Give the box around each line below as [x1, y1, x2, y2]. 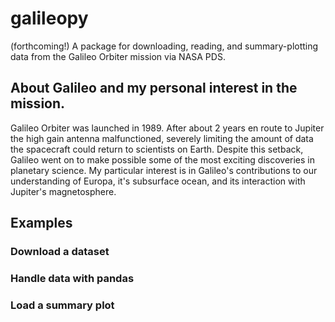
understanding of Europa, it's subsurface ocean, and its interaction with [10, 175, 306, 187]
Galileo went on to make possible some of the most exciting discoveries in [10, 153, 315, 166]
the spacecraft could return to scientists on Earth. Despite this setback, [10, 143, 304, 155]
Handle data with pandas [10, 271, 135, 285]
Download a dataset [10, 245, 110, 259]
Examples [10, 215, 73, 232]
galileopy [10, 7, 89, 30]
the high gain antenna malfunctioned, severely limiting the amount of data [10, 132, 314, 144]
